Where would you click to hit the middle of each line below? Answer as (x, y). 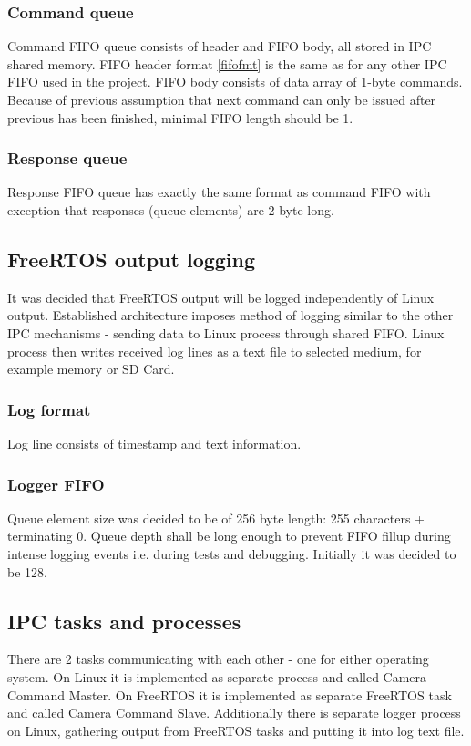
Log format (49, 409)
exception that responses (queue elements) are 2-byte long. (171, 210)
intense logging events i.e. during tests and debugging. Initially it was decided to (232, 553)
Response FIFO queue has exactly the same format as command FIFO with (219, 192)
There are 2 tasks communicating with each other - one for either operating (218, 659)
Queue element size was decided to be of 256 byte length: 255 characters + (216, 518)
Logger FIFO (56, 484)
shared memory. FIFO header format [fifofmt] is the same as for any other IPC (227, 63)
